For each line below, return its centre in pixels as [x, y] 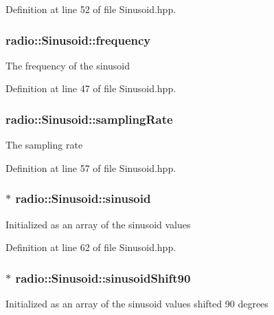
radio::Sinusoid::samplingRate [89, 119]
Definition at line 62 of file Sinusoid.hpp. [91, 247]
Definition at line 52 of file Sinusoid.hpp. [91, 9]
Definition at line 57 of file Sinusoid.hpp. [91, 167]
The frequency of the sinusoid [68, 65]
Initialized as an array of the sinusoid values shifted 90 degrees [137, 304]
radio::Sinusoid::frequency [78, 40]
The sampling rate [44, 145]
